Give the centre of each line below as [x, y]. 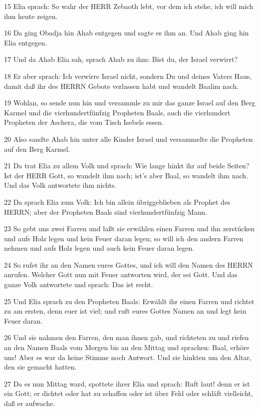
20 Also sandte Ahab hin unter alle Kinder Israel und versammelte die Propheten [129, 139]
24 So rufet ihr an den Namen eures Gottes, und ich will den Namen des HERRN [129, 264]
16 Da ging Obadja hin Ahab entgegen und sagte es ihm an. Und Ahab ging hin [127, 33]
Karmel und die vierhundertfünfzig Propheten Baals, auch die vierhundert [117, 112]
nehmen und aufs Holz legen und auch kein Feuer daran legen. [99, 248]
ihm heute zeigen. [31, 16]
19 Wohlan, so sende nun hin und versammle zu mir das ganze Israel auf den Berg [130, 103]
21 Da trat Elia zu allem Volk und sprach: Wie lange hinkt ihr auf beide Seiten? [127, 166]
